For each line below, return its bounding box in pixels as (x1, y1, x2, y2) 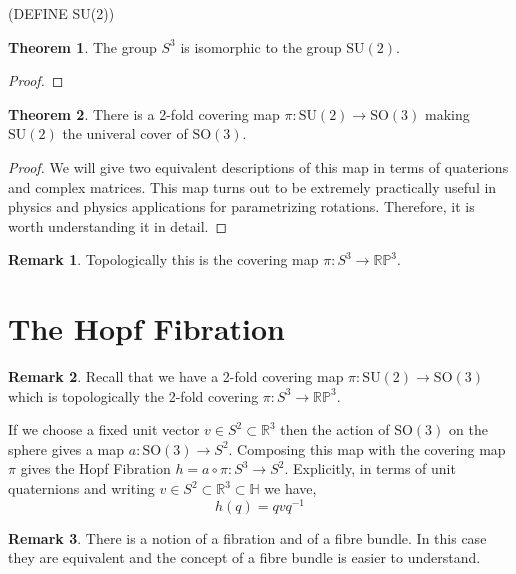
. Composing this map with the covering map (228, 438, 506, 459)
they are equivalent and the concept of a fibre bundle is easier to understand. (8, 547, 481, 568)
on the (449, 419, 488, 440)
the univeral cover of (62, 123, 188, 144)
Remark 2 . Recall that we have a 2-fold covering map (8, 366, 344, 387)
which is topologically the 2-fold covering (8, 385, 259, 406)
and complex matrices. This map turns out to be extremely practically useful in (8, 176, 497, 197)
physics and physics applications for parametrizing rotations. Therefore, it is (8, 196, 475, 217)
